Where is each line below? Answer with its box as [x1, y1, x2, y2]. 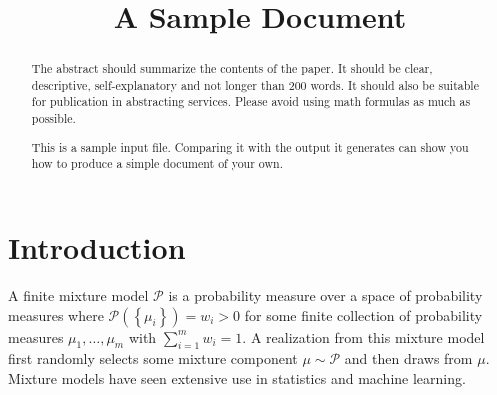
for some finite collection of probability [244, 304, 483, 325]
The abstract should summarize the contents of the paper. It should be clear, [31, 60, 433, 77]
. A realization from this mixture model [242, 326, 485, 347]
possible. [31, 110, 76, 127]
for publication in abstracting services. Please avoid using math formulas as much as [31, 93, 471, 110]
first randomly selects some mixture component [8, 348, 298, 369]
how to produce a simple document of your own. [31, 155, 283, 172]
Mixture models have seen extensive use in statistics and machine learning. [8, 367, 466, 388]
